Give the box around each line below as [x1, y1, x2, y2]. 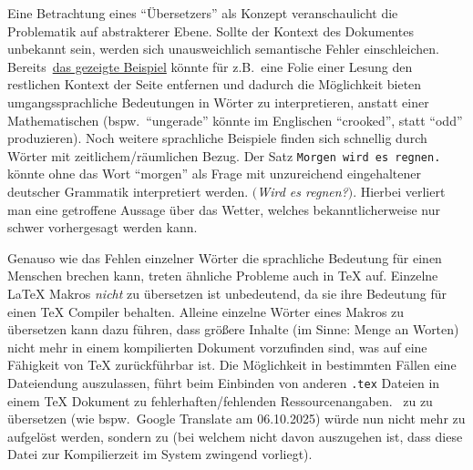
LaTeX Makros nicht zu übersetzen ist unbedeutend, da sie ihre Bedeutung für [7, 283, 447, 302]
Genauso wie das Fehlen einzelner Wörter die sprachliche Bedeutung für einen [7, 248, 442, 267]
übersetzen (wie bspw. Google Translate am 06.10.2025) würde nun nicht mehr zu [7, 409, 466, 428]
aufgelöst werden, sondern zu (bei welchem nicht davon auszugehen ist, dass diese [7, 426, 463, 445]
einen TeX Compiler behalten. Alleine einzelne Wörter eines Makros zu [7, 301, 405, 321]
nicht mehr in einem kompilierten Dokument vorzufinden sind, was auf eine [7, 337, 427, 356]
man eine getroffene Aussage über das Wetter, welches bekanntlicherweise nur [7, 199, 440, 219]
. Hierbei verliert [353, 182, 446, 200]
